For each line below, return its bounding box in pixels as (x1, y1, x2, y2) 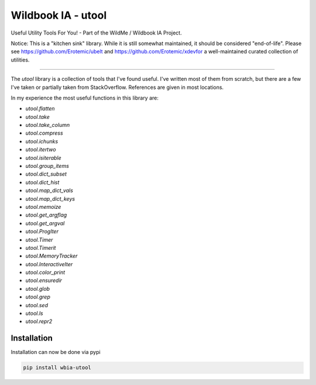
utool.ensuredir (25, 277, 63, 284)
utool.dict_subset (25, 170, 67, 178)
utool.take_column (25, 122, 70, 129)
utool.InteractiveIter (25, 260, 73, 267)
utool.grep (25, 293, 51, 301)
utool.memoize (25, 203, 61, 210)
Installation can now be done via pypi (11, 349, 101, 356)
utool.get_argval (25, 219, 65, 226)
